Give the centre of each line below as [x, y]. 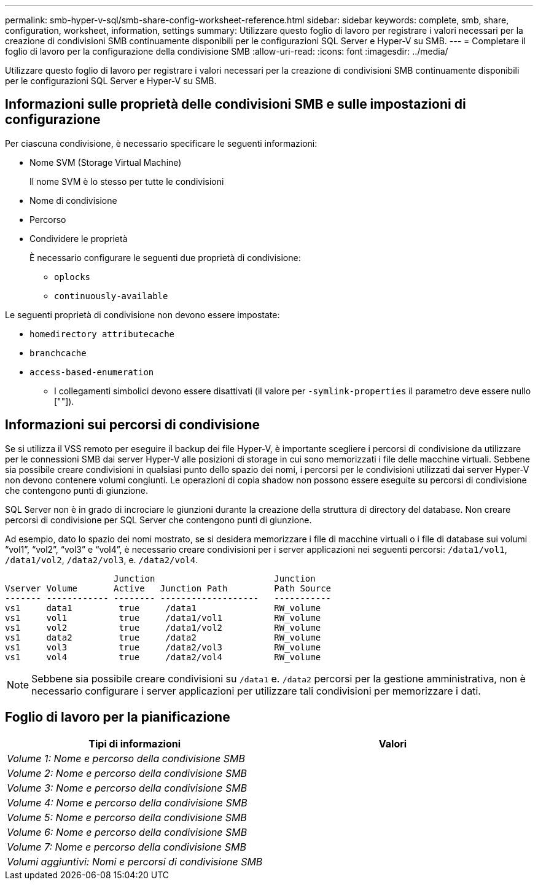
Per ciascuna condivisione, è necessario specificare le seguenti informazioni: [161, 143]
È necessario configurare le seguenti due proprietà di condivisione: [165, 257]
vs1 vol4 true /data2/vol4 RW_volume [163, 657]
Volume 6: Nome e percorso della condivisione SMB [127, 832]
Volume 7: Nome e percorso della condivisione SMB [127, 847]
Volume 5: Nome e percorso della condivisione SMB [127, 817]
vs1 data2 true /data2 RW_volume [163, 637]
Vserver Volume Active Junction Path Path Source [168, 588]
